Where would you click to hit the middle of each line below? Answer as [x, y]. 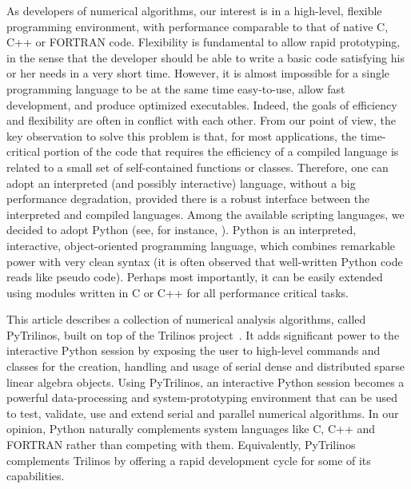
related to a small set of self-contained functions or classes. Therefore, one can [198, 167]
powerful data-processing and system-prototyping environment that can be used [202, 398]
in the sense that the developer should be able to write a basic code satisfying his [205, 57]
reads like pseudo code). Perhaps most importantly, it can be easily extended [195, 277]
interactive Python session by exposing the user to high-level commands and [194, 350]
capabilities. [36, 476]
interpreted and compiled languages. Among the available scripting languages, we [205, 214]
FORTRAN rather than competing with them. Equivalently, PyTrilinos [181, 445]
